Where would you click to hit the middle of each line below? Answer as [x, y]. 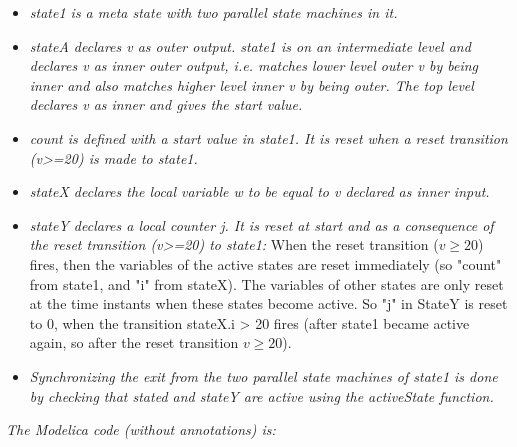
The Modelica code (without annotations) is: [141, 429]
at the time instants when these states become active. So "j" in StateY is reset [268, 303]
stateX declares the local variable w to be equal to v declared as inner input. [259, 191]
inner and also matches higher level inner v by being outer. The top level [251, 84]
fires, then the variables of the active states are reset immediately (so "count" [265, 263]
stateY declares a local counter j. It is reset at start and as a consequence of [261, 224]
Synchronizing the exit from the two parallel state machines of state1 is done [263, 375]
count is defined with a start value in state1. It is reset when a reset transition [268, 137]
